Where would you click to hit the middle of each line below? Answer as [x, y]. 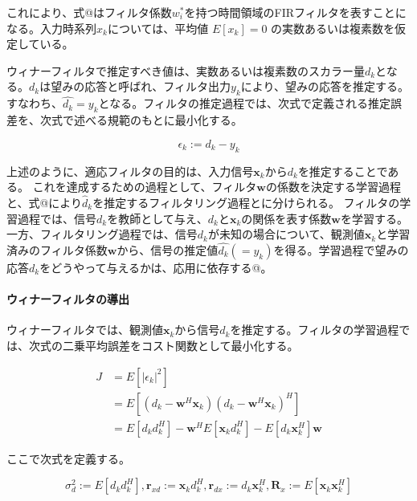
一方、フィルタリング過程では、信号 [102, 234]
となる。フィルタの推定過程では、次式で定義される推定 [244, 103]
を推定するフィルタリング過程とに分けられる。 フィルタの [246, 202]
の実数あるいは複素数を [333, 28]
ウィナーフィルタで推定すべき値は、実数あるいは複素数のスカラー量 [186, 70]
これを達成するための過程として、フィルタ [145, 187]
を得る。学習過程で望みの [341, 249]
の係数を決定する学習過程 [333, 187]
